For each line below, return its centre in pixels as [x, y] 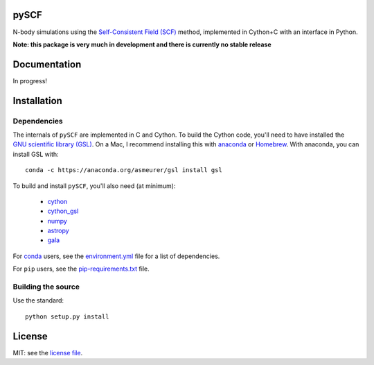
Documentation [47, 64]
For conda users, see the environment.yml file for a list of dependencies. [116, 256]
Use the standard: [38, 300]
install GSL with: [36, 154]
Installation [37, 101]
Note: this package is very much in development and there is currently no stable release [142, 44]
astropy [58, 231]
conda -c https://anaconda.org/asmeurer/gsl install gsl [124, 170]
